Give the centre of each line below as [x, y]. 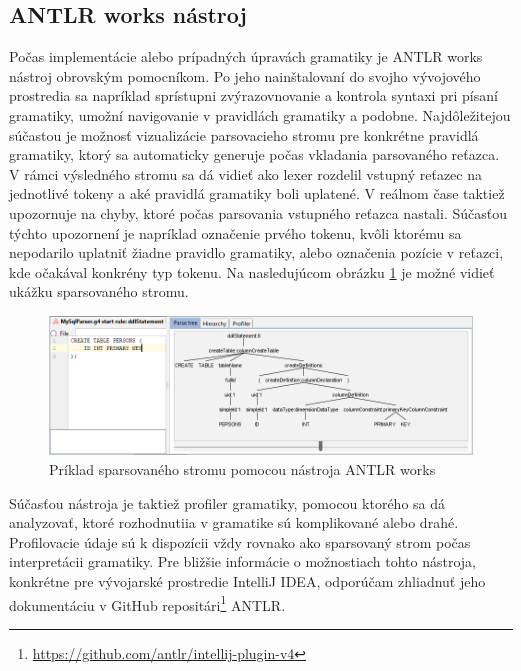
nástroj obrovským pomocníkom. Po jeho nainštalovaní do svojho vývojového [245, 75]
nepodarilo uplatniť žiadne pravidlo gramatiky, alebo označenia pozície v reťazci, [256, 252]
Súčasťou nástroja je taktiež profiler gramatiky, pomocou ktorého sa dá [227, 502]
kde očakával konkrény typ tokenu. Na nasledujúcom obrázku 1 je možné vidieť [252, 271]
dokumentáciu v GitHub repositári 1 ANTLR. [147, 603]
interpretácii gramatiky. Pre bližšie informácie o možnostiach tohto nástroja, [242, 561]
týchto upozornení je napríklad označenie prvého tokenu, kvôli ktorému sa [235, 232]
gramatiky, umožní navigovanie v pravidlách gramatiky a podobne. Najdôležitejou [260, 114]
